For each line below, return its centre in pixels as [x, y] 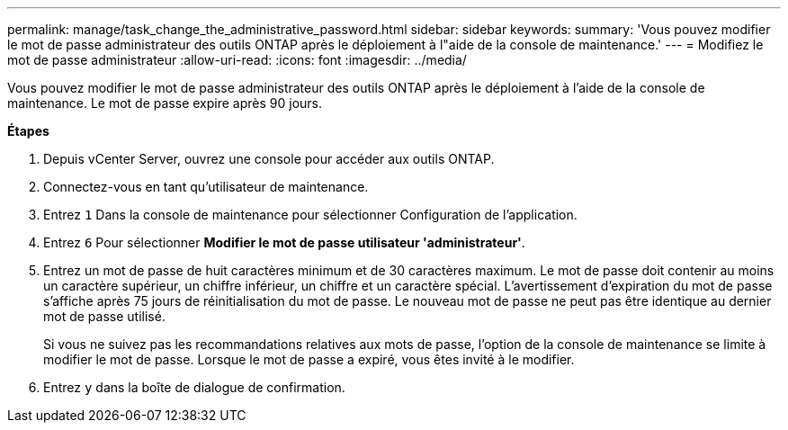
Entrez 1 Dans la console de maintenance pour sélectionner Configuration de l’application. [310, 215]
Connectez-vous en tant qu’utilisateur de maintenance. [206, 187]
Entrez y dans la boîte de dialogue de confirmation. [194, 387]
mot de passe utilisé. [104, 316]
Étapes [28, 131]
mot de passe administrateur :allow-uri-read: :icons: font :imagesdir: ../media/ [237, 60]
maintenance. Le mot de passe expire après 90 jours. [165, 103]
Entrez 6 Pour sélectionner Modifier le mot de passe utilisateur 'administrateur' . [284, 242]
